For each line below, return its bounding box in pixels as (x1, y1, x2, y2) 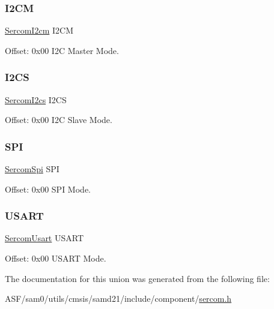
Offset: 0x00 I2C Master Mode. (5, 44, 119, 56)
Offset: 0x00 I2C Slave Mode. (5, 113, 112, 126)
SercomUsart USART (5, 232, 84, 244)
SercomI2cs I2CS (5, 93, 67, 106)
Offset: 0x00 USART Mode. (5, 252, 106, 265)
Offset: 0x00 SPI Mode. (5, 182, 91, 195)
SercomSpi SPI (5, 163, 59, 175)
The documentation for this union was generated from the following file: (5, 272, 270, 284)
